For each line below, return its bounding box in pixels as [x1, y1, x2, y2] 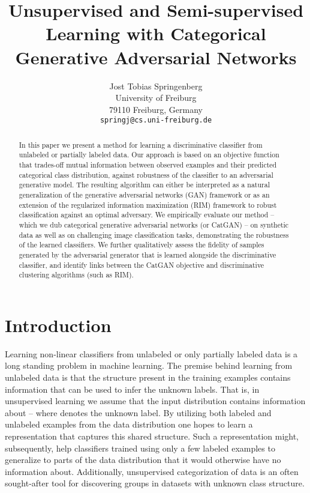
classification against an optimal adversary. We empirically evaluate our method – [19, 210, 275, 220]
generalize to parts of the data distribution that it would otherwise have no [5, 453, 281, 466]
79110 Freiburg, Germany [109, 103, 203, 115]
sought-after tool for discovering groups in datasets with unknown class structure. [5, 477, 305, 489]
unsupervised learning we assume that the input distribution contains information [5, 395, 306, 407]
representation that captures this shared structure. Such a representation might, [5, 430, 299, 443]
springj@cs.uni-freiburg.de [100, 116, 212, 125]
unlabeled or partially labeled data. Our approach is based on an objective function [19, 150, 279, 160]
